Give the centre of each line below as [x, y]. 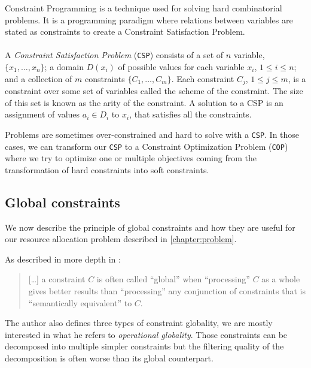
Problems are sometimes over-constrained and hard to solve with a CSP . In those [152, 134]
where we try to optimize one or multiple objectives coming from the [131, 158]
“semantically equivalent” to [80, 302]
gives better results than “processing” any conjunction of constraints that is [167, 290]
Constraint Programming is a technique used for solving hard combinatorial [144, 8]
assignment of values [42, 114]
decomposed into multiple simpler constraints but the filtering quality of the [144, 346]
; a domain [64, 67]
